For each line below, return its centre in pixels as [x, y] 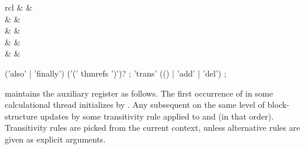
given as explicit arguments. [55, 139]
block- [278, 105]
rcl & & [19, 7]
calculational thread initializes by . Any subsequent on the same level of [135, 105]
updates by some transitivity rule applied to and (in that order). [157, 116]
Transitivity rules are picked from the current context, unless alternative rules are [152, 128]
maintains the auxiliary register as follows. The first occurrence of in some [139, 93]
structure [21, 116]
